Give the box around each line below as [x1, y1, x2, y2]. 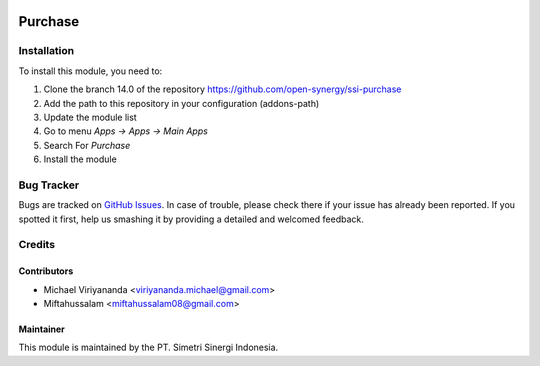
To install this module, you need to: [18, 65, 163, 77]
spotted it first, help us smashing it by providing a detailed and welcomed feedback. [18, 213, 364, 225]
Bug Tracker [18, 178, 80, 192]
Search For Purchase [43, 139, 131, 151]
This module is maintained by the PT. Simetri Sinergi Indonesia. [18, 341, 279, 354]
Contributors [18, 265, 74, 277]
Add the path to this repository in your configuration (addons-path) [43, 97, 320, 109]
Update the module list [43, 111, 137, 123]
